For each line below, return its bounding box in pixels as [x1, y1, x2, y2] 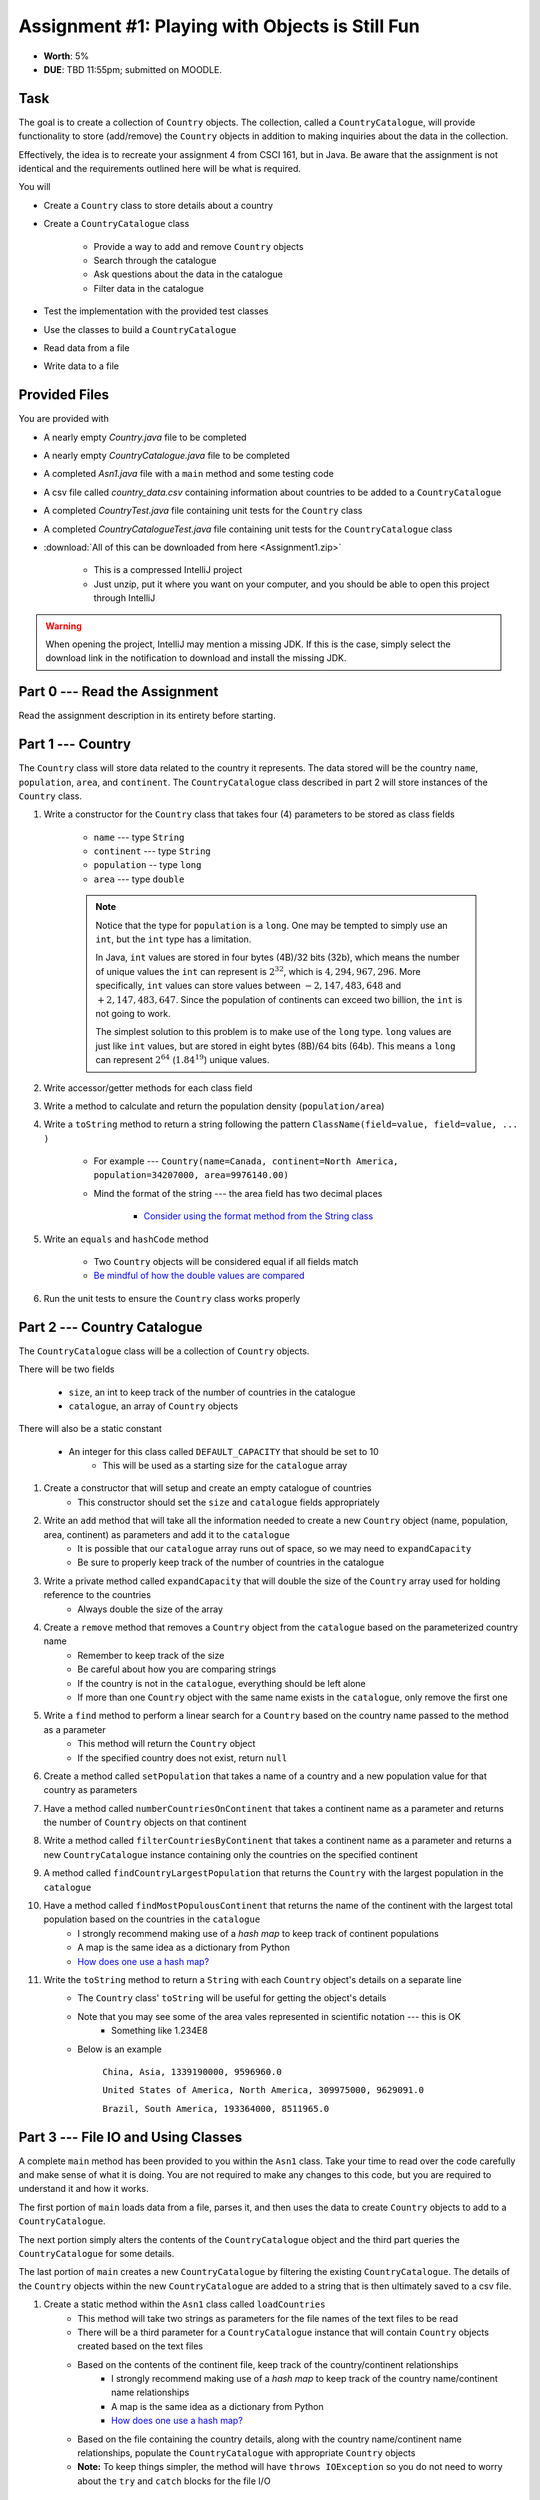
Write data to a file [43, 360, 120, 372]
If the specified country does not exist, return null [77, 1751, 288, 1764]
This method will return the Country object [77, 1738, 256, 1750]
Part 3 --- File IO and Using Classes [18, 2128, 243, 2145]
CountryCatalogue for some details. [18, 2247, 175, 2259]
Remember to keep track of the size [77, 1649, 225, 1661]
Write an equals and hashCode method [43, 1233, 209, 1245]
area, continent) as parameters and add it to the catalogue [43, 1528, 290, 1540]
